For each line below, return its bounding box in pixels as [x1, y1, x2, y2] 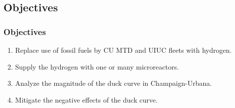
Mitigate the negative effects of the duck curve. [15, 94, 158, 105]
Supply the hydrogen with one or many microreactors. [15, 61, 179, 72]
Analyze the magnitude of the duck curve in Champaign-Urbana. [15, 78, 212, 88]
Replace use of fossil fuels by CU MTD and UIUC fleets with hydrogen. [15, 45, 232, 55]
